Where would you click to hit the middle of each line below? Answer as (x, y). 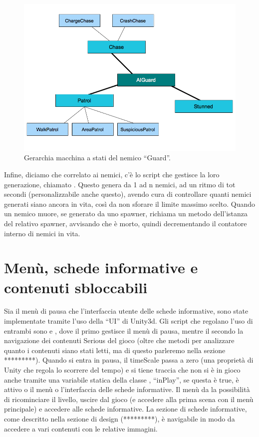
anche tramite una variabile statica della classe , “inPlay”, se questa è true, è (122, 379)
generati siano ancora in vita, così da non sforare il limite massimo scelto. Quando (130, 204)
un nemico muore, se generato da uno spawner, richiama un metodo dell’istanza (126, 214)
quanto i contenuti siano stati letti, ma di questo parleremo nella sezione (115, 350)
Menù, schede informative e (101, 267)
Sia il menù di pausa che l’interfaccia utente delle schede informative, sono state (126, 311)
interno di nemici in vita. (42, 233)
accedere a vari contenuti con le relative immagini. (81, 428)
